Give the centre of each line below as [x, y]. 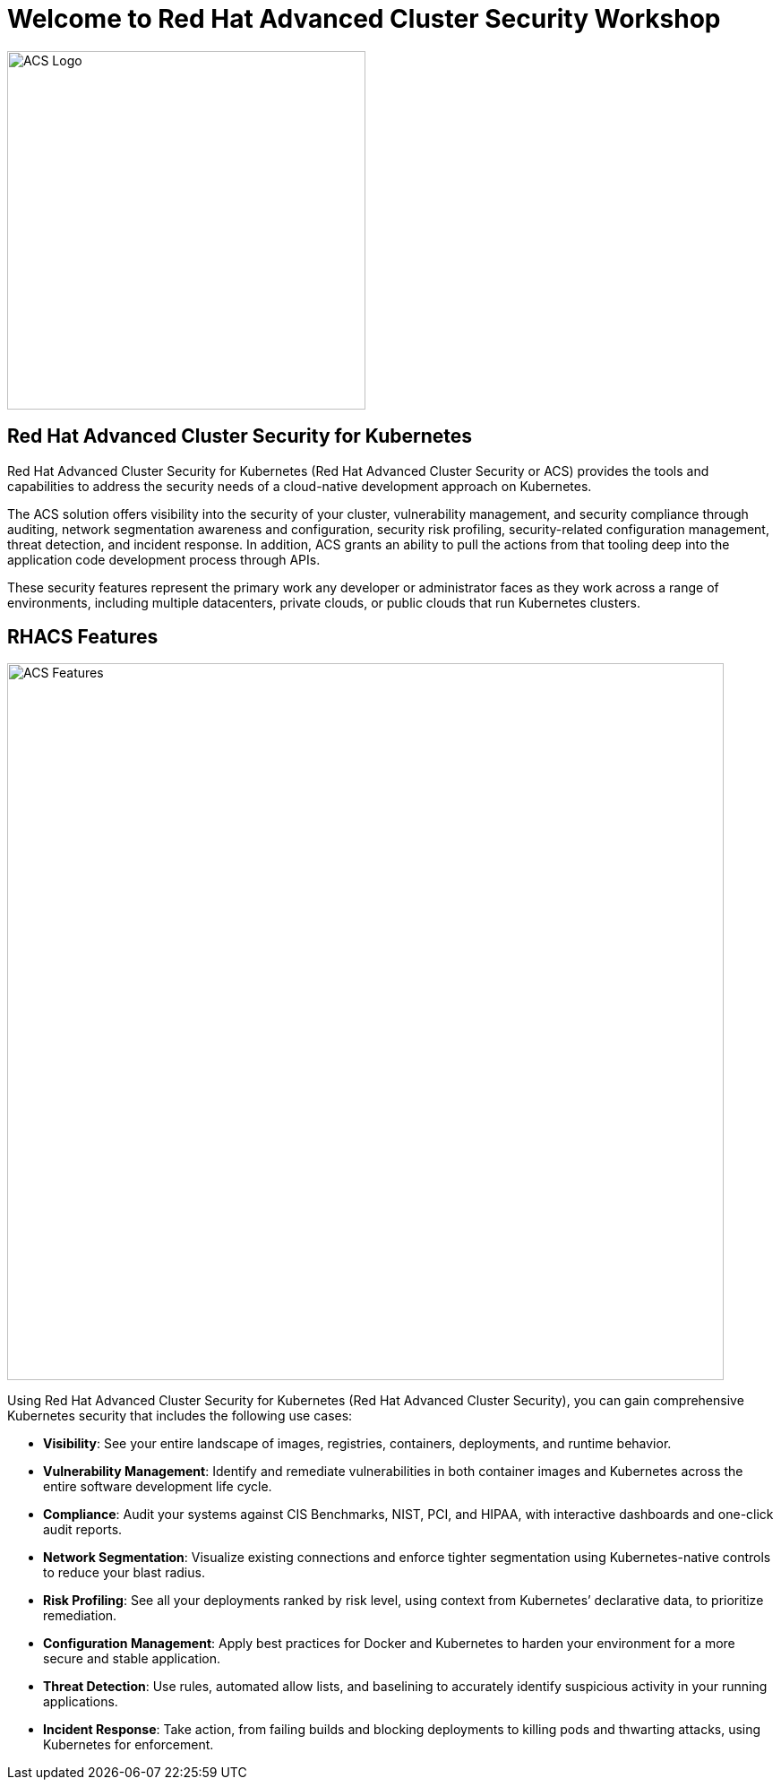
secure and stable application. [132, 1659]
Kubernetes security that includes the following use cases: [180, 1416]
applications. [81, 1702]
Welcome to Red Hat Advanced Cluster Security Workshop [364, 19]
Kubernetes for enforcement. [129, 1745]
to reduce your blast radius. [124, 1573]
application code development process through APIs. [164, 559]
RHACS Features [83, 637]
